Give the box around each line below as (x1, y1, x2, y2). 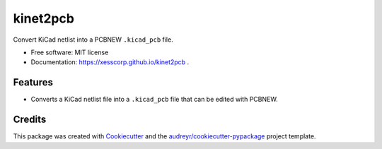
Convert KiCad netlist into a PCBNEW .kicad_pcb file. (13, 35, 173, 44)
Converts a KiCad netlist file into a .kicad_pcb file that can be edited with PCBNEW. (30, 95, 279, 104)
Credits (13, 114, 47, 126)
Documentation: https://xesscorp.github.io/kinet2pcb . (30, 58, 190, 66)
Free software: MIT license (30, 48, 109, 56)
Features (13, 76, 53, 88)
